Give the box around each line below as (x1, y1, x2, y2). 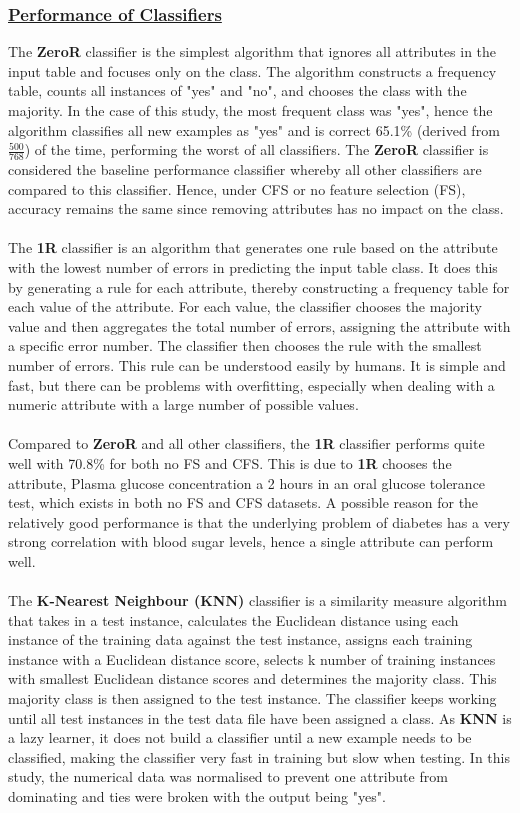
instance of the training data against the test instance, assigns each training (8, 629, 473, 650)
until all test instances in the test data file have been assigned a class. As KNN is (8, 707, 512, 728)
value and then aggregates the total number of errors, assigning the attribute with (8, 315, 511, 336)
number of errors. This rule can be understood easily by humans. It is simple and (8, 354, 506, 375)
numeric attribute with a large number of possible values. (8, 394, 359, 415)
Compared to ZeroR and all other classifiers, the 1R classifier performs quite (8, 433, 485, 454)
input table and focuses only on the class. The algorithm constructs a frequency (8, 60, 497, 81)
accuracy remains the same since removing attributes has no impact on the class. (8, 198, 504, 219)
